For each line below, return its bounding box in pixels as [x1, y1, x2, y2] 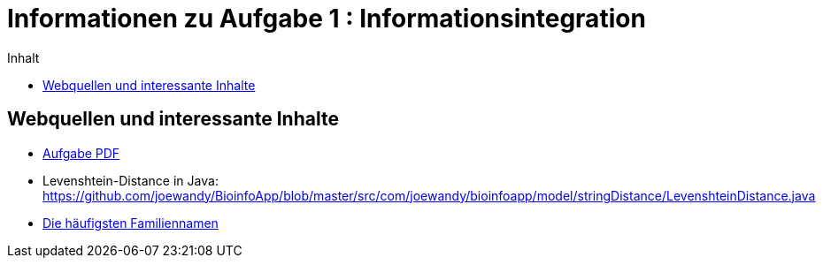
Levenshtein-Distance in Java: [42, 172, 219, 188]
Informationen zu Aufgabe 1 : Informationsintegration [7, 4, 646, 34]
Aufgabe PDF [42, 145, 120, 161]
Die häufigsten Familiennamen [42, 215, 219, 231]
